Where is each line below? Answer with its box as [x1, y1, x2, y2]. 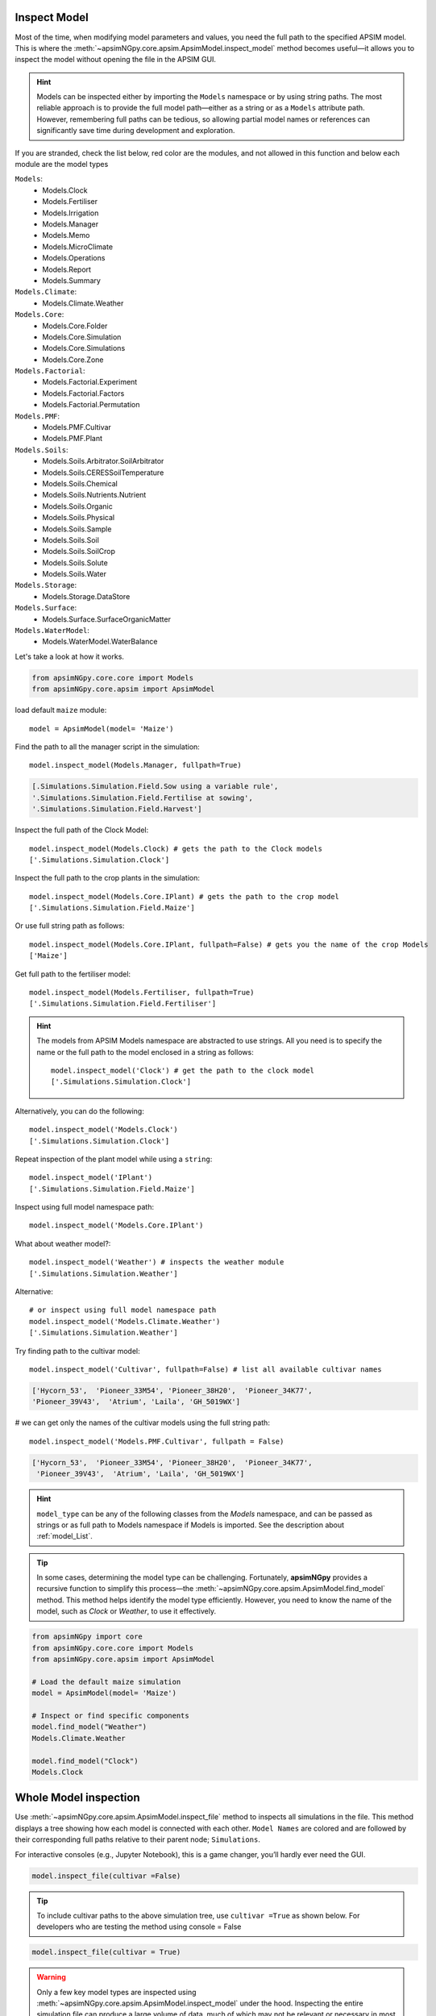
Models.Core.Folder [42, 321, 108, 331]
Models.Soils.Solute [42, 557, 108, 568]
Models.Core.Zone [42, 355, 104, 364]
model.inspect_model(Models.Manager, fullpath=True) [29, 760, 242, 770]
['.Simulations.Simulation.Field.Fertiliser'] [29, 999, 217, 1008]
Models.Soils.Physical [42, 513, 115, 523]
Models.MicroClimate [42, 242, 113, 252]
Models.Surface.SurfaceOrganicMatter [42, 614, 171, 624]
